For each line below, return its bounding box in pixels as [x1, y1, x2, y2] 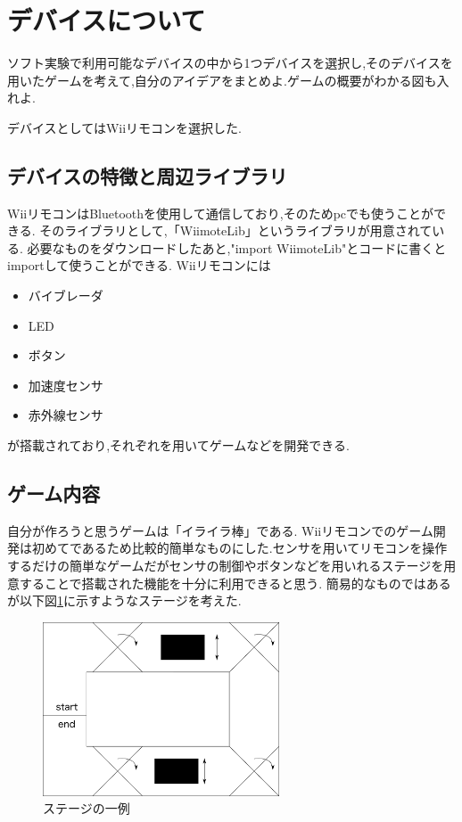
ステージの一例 [43, 799, 130, 818]
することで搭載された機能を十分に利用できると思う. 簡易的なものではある [19, 573, 451, 592]
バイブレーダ [28, 286, 103, 305]
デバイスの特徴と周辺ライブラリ [7, 161, 288, 189]
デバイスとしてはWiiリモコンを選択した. [7, 118, 242, 136]
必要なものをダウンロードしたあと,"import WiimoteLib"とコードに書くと [27, 238, 447, 257]
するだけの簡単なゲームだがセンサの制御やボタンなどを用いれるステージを [7, 556, 444, 575]
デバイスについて [7, 2, 206, 38]
